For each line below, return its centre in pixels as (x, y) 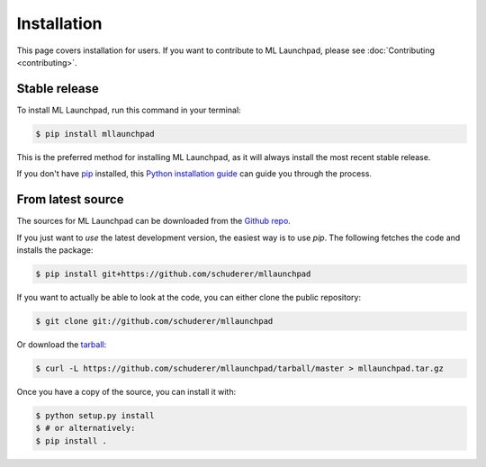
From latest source (70, 199)
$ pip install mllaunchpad (95, 134)
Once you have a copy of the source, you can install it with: (126, 391)
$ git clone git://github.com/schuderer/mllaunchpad (154, 321)
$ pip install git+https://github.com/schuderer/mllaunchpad (173, 274)
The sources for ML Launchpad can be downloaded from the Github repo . (154, 221)
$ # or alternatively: (85, 428)
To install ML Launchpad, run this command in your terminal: (129, 110)
